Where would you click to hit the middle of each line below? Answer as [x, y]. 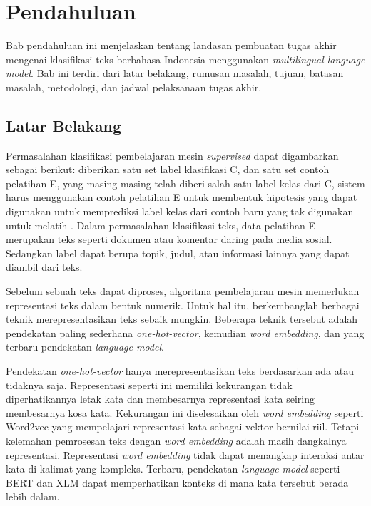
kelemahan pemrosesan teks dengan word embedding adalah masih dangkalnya [176, 440]
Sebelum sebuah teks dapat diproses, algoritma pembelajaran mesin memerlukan [183, 291]
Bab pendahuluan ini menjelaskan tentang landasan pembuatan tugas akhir [171, 45]
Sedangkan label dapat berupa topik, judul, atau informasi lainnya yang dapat [178, 253]
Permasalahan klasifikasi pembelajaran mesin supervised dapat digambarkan [172, 155]
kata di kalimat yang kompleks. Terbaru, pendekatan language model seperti [173, 469]
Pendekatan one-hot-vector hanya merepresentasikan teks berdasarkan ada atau [180, 371]
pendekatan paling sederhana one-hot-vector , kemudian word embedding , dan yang [185, 332]
